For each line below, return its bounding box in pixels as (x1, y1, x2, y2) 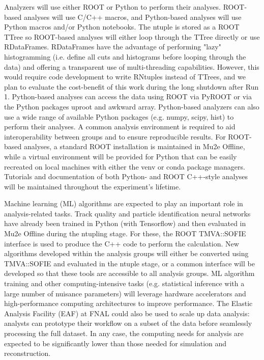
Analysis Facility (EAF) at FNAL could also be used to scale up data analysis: (4, 308, 250, 318)
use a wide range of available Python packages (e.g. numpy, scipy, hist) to (4, 111, 234, 122)
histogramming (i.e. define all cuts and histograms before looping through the (4, 51, 246, 62)
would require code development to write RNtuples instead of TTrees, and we (4, 71, 246, 82)
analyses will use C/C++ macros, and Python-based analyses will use (23, 11, 242, 22)
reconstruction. (4, 348, 51, 358)
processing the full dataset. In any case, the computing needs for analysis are (4, 328, 244, 338)
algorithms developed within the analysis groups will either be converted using (4, 248, 249, 259)
